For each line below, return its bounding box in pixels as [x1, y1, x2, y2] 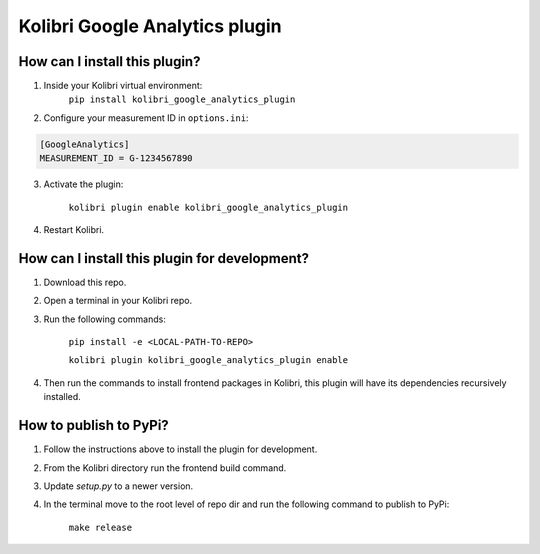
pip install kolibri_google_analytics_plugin [68, 94, 296, 105]
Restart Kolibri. [43, 223, 105, 235]
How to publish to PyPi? [18, 417, 169, 434]
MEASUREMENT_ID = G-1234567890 [39, 153, 194, 164]
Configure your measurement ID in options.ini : [43, 111, 249, 124]
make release [68, 521, 133, 533]
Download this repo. [43, 276, 127, 288]
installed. [43, 391, 82, 403]
